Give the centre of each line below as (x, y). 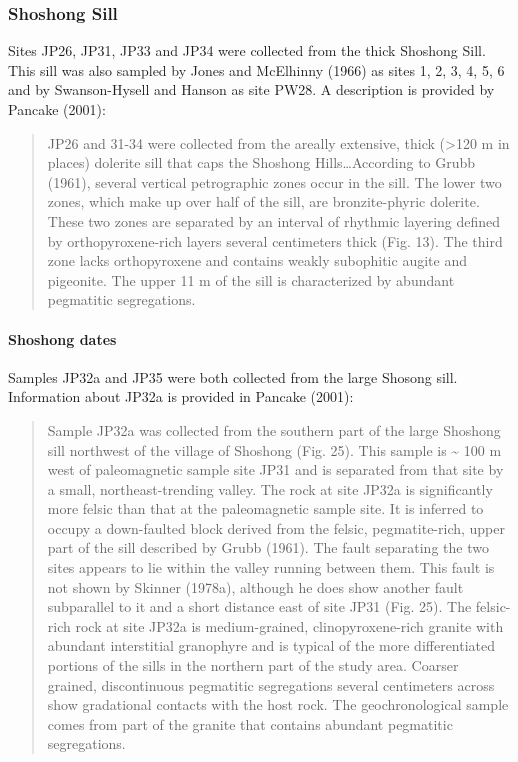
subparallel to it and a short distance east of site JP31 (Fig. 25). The (259, 606)
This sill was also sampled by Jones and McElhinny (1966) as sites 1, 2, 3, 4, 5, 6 (256, 69)
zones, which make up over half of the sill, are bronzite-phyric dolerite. (263, 201)
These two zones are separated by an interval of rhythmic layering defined (274, 220)
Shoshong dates (62, 338)
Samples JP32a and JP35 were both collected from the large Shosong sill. (233, 376)
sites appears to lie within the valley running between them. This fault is (271, 567)
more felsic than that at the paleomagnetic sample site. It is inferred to (265, 508)
